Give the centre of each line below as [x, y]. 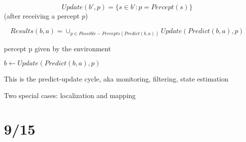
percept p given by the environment [57, 48]
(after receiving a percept [42, 16]
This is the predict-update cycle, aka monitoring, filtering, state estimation [116, 79]
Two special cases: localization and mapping [70, 95]
